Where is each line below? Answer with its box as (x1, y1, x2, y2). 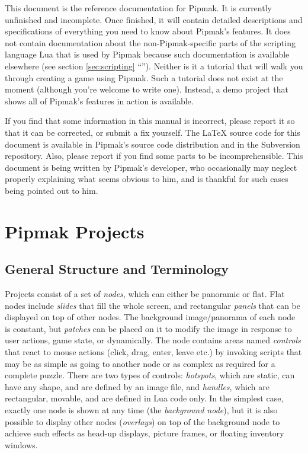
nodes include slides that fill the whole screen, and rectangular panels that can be (5, 299, 301, 311)
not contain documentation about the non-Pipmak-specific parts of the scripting (5, 36, 296, 49)
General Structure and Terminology (5, 260, 229, 278)
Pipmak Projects (5, 219, 145, 243)
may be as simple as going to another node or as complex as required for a (5, 357, 275, 369)
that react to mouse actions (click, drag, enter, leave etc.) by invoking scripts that (5, 346, 302, 358)
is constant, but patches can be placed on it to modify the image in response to (5, 322, 292, 334)
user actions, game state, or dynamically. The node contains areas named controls (5, 334, 301, 346)
